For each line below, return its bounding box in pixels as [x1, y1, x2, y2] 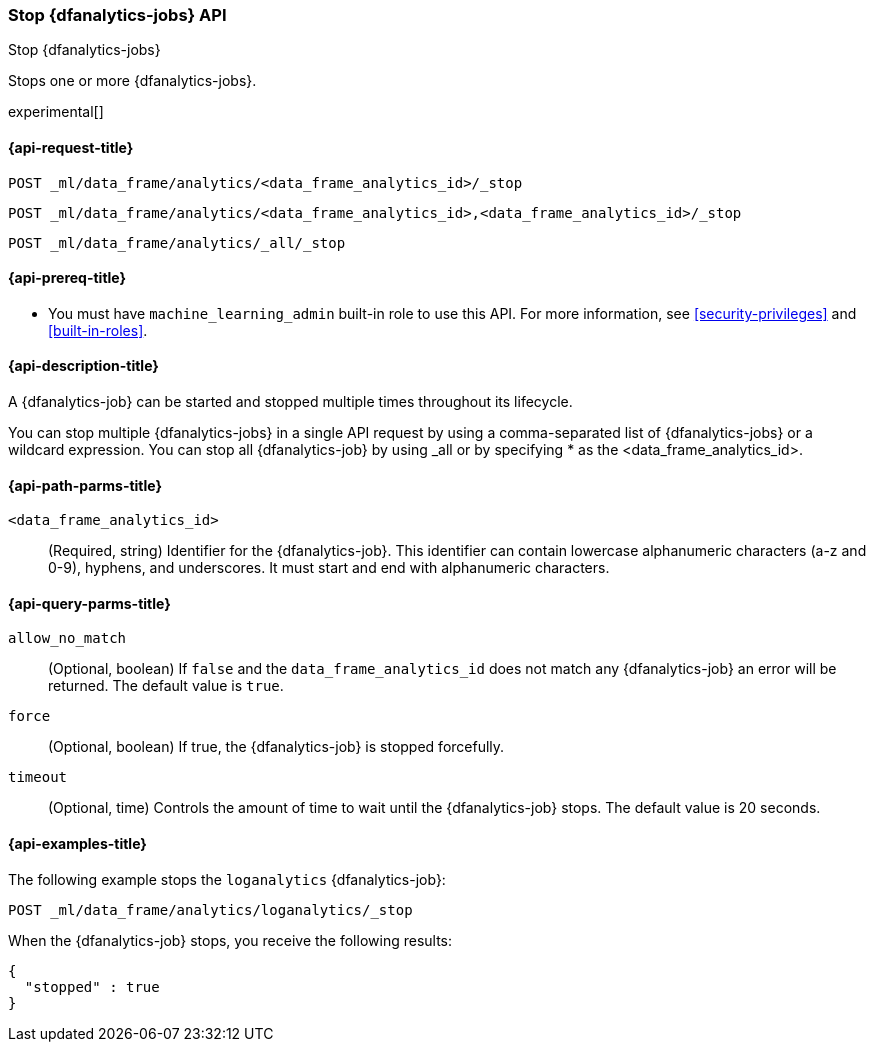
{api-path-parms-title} [8, 476, 163, 494]
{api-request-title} [8, 138, 134, 156]
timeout [8, 769, 68, 786]
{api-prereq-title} [8, 269, 127, 287]
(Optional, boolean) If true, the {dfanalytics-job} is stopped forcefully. [48, 738, 505, 756]
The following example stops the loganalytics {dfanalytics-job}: [8, 870, 446, 888]
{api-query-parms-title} [8, 594, 171, 612]
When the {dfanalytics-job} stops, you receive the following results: [8, 931, 453, 949]
